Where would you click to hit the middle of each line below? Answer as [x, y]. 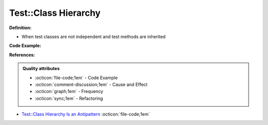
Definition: [20, 28]
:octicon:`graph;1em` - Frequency [69, 91]
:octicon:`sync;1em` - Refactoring [69, 98]
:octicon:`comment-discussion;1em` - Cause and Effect [91, 84]
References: [22, 55]
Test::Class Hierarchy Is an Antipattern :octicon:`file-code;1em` [86, 114]
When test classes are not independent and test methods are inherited [94, 37]
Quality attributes [41, 69]
